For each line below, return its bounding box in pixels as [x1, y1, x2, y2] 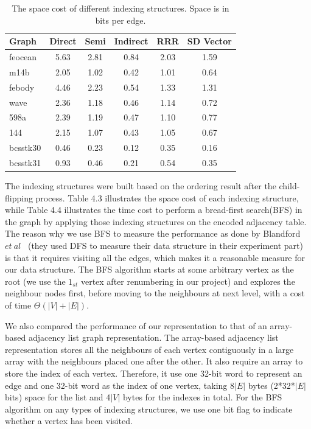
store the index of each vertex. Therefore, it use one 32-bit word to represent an [5, 366, 302, 379]
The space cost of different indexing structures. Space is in [12, 2, 229, 14]
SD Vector [187, 35, 232, 47]
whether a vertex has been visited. [5, 414, 133, 427]
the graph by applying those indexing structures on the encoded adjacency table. [5, 215, 307, 228]
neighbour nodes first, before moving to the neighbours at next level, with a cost [5, 287, 305, 299]
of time [5, 298, 32, 311]
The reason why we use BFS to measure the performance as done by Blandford [5, 227, 301, 240]
